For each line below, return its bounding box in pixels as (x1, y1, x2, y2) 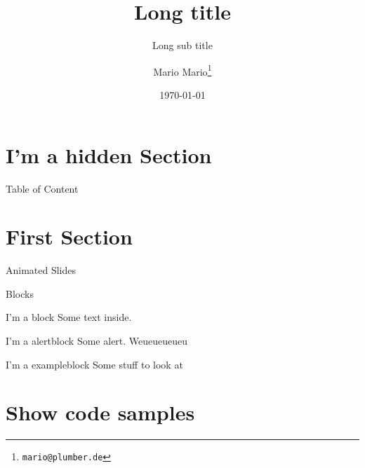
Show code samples (6, 398, 195, 427)
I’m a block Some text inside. (6, 310, 132, 324)
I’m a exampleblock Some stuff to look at (6, 357, 183, 371)
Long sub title (152, 38, 213, 53)
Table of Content (6, 181, 79, 195)
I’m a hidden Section (6, 140, 212, 169)
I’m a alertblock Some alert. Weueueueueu (6, 333, 188, 347)
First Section (6, 222, 133, 251)
